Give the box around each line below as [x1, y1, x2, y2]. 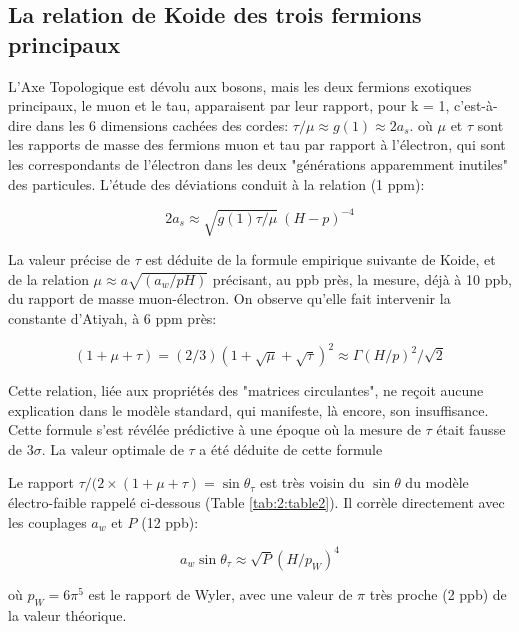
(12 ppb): [141, 511, 199, 532]
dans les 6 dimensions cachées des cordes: [36, 114, 289, 135]
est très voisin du [260, 472, 365, 493]
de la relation [8, 268, 89, 289]
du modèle [405, 472, 469, 493]
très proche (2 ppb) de [369, 583, 507, 604]
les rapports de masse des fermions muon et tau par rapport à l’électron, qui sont [8, 134, 506, 155]
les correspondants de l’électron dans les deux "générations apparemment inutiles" [8, 153, 509, 174]
